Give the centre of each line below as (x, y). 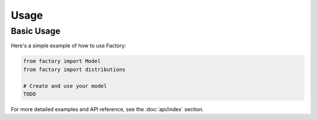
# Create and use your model (65, 86)
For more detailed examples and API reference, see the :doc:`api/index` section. (107, 109)
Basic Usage (36, 31)
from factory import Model (62, 61)
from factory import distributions (74, 69)
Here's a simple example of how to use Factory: (68, 46)
